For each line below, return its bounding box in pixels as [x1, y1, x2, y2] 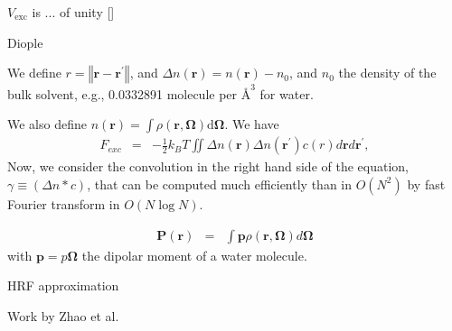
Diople [7, 32, 43, 51]
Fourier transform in [7, 194, 120, 213]
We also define [7, 115, 87, 133]
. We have [224, 115, 279, 133]
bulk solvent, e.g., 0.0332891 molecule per [7, 84, 238, 103]
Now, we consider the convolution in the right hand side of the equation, [7, 157, 409, 176]
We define [7, 63, 61, 82]
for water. [259, 84, 314, 103]
